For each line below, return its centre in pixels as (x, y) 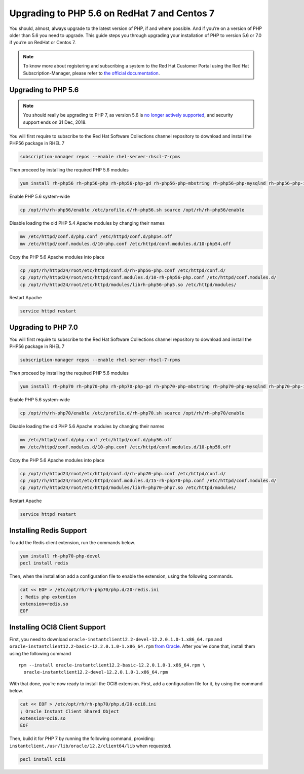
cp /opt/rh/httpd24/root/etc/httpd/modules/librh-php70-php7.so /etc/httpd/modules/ (128, 488)
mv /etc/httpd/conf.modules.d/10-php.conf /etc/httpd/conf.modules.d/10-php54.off (126, 244)
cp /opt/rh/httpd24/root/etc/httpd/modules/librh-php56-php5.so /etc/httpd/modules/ (128, 285)
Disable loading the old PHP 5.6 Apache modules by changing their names (87, 427)
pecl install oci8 (43, 759)
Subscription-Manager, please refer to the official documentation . (91, 73)
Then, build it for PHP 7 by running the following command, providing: (82, 738)
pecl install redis (44, 563)
